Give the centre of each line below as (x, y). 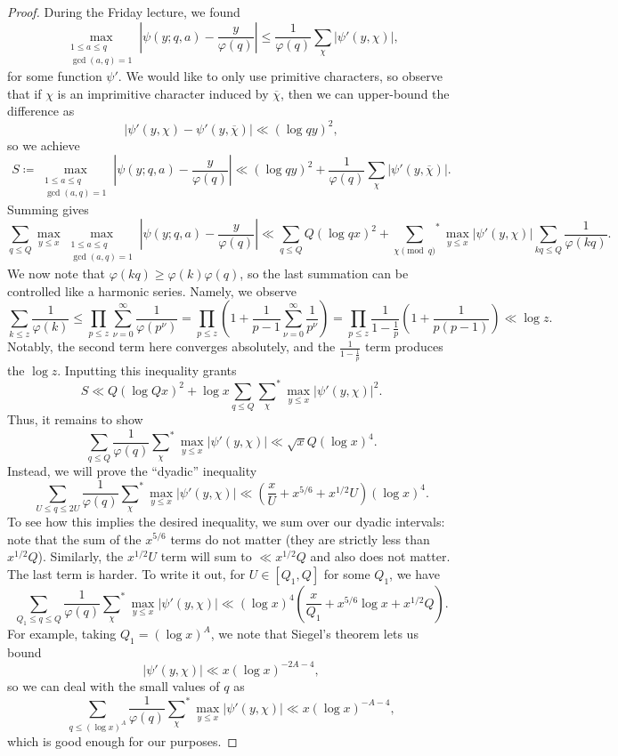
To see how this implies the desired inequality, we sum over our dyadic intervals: (226, 521)
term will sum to (206, 556)
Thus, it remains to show (75, 419)
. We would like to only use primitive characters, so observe (280, 76)
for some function (55, 76)
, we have (415, 573)
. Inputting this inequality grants (147, 370)
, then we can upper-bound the (365, 93)
